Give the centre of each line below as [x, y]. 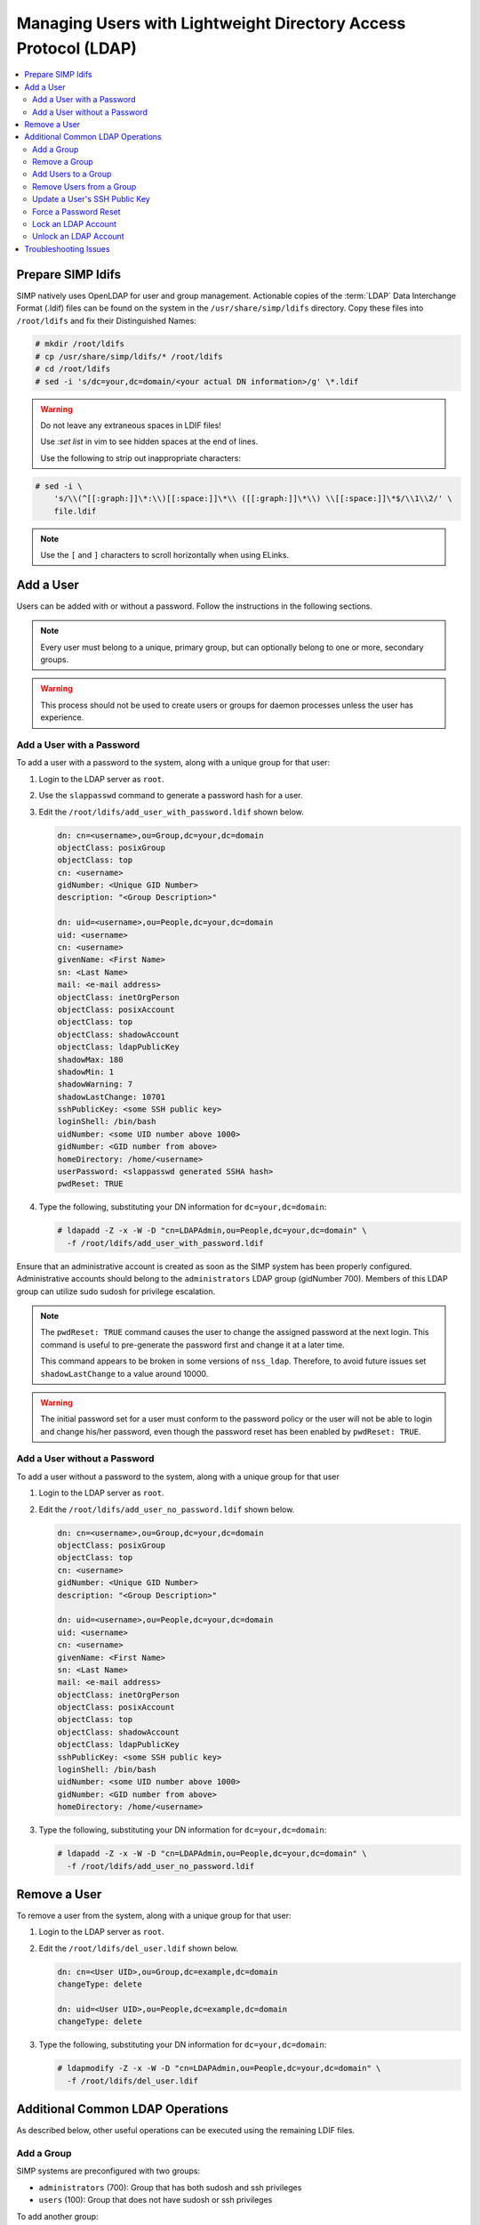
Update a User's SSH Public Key [91, 199]
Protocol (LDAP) [77, 48]
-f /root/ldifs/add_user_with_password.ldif [165, 1243]
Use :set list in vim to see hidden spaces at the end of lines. [149, 441]
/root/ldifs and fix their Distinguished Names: [107, 320]
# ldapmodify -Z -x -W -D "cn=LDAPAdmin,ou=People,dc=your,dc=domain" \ [219, 2068]
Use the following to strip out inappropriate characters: [141, 457]
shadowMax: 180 [90, 1060]
